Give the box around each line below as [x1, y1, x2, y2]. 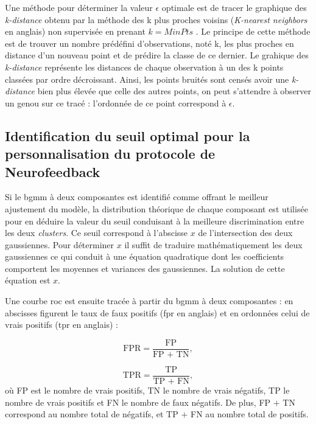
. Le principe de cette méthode [195, 25, 311, 38]
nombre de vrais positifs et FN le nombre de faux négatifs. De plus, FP [5, 395, 271, 408]
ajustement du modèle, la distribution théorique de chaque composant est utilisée [5, 202, 308, 215]
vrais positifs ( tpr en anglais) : [5, 318, 118, 331]
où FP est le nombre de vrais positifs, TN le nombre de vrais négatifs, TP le [5, 383, 290, 396]
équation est [5, 274, 51, 287]
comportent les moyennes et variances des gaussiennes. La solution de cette [5, 262, 285, 274]
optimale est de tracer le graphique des [161, 1, 307, 13]
